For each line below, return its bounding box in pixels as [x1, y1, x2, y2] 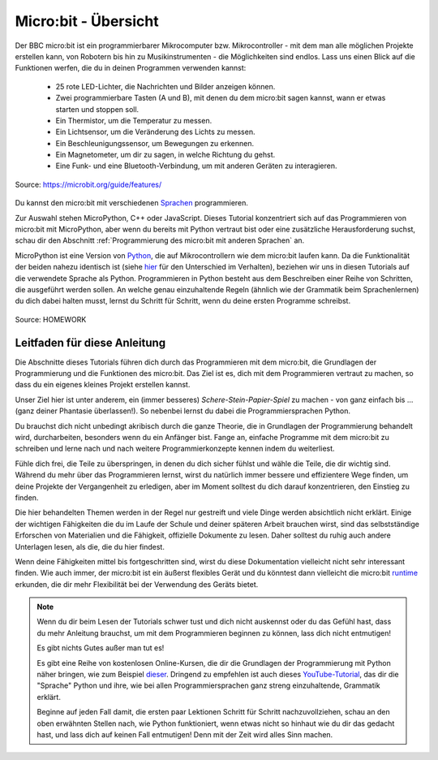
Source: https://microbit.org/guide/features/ [15, 179, 162, 189]
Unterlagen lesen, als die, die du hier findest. [15, 542, 165, 551]
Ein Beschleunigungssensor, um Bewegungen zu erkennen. [55, 138, 255, 148]
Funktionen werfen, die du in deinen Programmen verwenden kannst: [15, 63, 247, 73]
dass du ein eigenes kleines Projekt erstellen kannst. [15, 380, 191, 390]
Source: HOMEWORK [15, 314, 87, 324]
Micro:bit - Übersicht [15, 12, 159, 30]
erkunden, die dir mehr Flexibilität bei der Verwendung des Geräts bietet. [15, 579, 259, 589]
